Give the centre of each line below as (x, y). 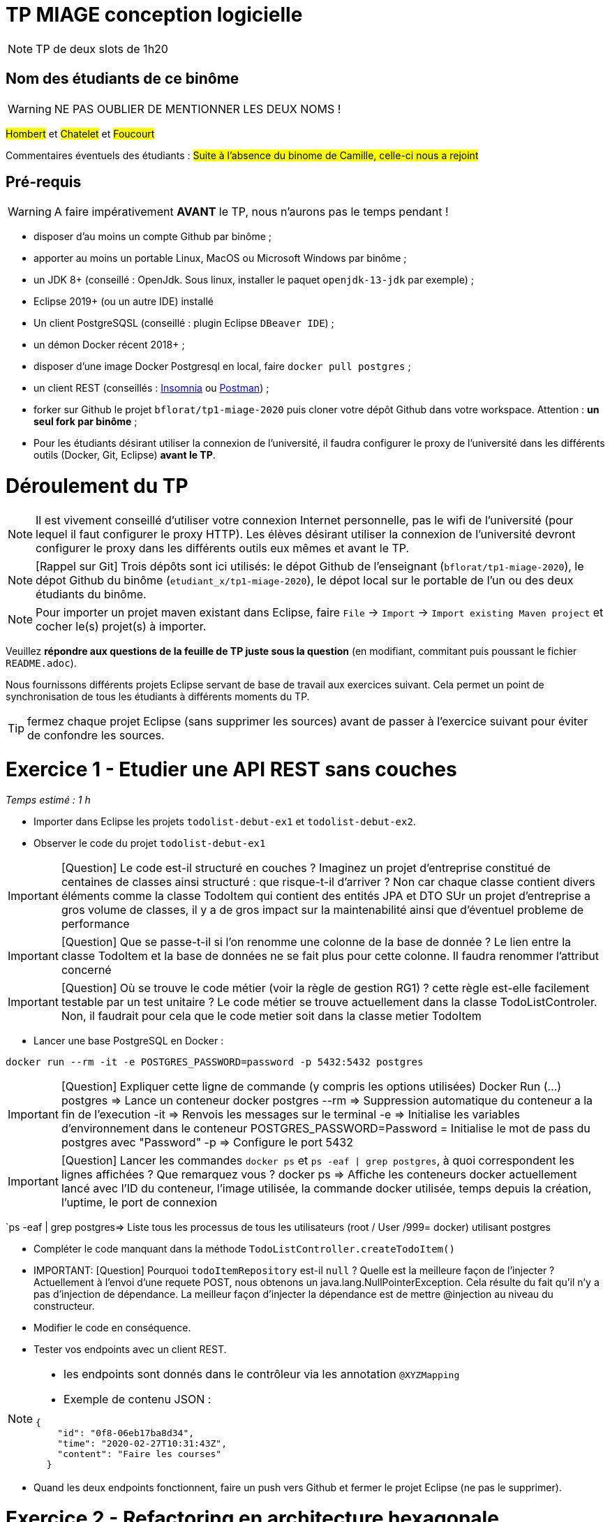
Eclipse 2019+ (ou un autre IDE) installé (124, 302)
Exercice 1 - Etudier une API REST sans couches (231, 769)
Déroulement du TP (97, 486)
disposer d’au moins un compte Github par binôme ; (152, 237)
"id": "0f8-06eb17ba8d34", (126, 1433)
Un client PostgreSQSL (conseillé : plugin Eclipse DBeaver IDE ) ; (184, 323)
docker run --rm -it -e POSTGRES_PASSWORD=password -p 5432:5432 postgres (215, 1062)
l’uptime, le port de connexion (139, 1203)
